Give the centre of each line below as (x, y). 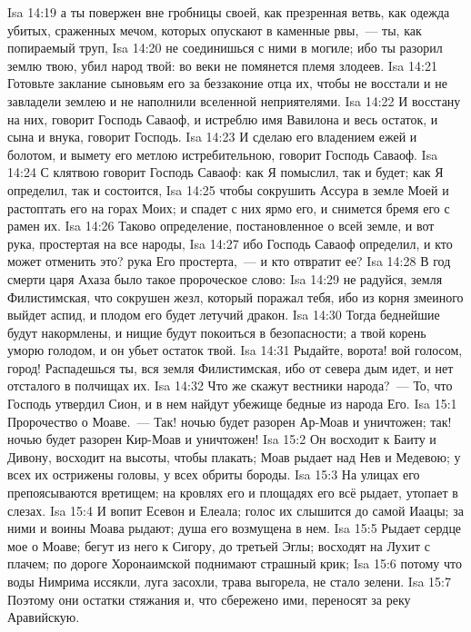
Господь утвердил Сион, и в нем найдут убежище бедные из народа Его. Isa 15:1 (232, 404)
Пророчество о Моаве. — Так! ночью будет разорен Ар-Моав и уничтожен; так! (230, 421)
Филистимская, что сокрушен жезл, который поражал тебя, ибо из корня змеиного (235, 296)
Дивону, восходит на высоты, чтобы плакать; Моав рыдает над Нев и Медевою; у (234, 456)
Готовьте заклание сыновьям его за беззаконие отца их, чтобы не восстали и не (227, 83)
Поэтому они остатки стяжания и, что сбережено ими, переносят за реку (209, 599)
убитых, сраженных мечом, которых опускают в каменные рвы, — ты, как (215, 30)
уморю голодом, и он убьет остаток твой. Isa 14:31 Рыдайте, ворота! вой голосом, (235, 350)
